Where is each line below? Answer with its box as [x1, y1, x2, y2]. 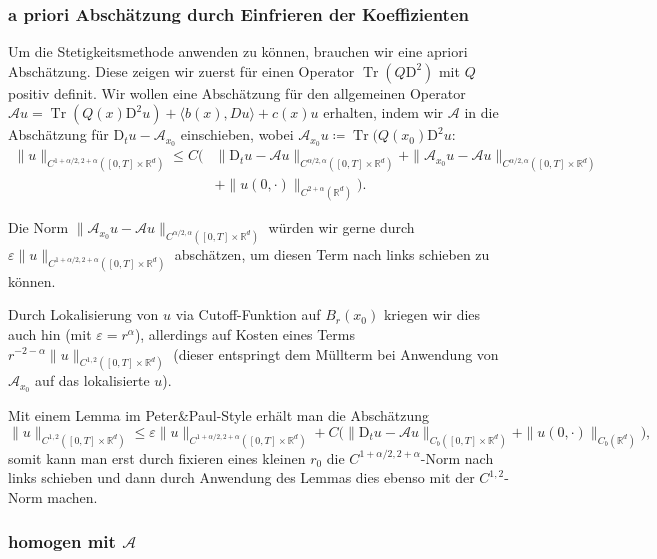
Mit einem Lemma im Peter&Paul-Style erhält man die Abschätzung [8, 405, 430, 426]
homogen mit [8, 529, 116, 554]
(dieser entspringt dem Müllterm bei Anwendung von [173, 343, 499, 364]
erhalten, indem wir [323, 102, 444, 123]
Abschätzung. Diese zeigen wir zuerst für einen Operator [8, 60, 355, 81]
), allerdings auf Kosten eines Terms [134, 323, 355, 344]
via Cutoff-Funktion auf [175, 304, 321, 325]
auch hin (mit [8, 323, 92, 344]
